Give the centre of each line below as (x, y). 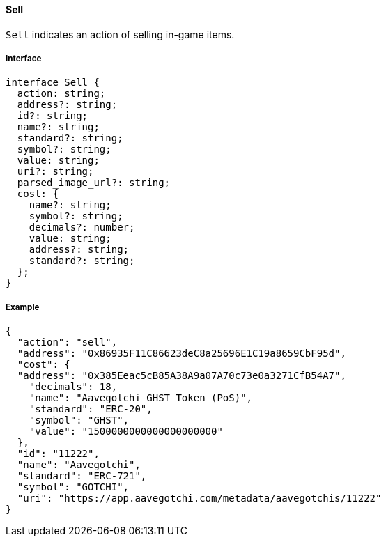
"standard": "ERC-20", (91, 409)
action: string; (61, 94)
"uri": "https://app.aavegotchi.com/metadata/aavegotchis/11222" (199, 498)
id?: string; (53, 116)
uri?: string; (55, 172)
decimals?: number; (82, 227)
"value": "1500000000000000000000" (126, 432)
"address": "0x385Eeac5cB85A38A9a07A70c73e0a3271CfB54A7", (182, 376)
